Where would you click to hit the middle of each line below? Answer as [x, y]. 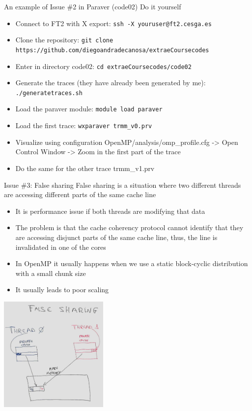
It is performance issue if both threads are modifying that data [110, 211]
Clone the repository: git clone [64, 40]
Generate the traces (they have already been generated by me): [111, 83]
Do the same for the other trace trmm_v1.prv [85, 168]
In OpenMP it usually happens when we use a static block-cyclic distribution [132, 263]
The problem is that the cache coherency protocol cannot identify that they [129, 227]
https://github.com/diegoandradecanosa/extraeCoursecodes [112, 50]
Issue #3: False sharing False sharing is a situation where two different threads [123, 185]
